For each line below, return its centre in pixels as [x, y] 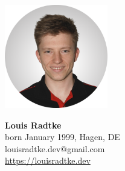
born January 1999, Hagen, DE [62, 137]
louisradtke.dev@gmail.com [55, 148]
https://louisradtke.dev [48, 160]
